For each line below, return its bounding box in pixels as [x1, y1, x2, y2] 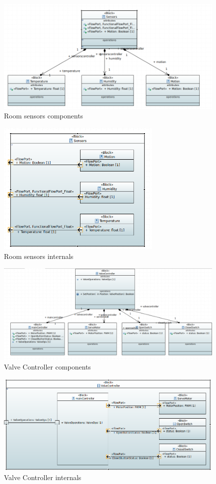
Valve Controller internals [4, 472, 81, 482]
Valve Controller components [4, 362, 91, 372]
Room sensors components [4, 111, 83, 121]
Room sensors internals [4, 251, 74, 261]
